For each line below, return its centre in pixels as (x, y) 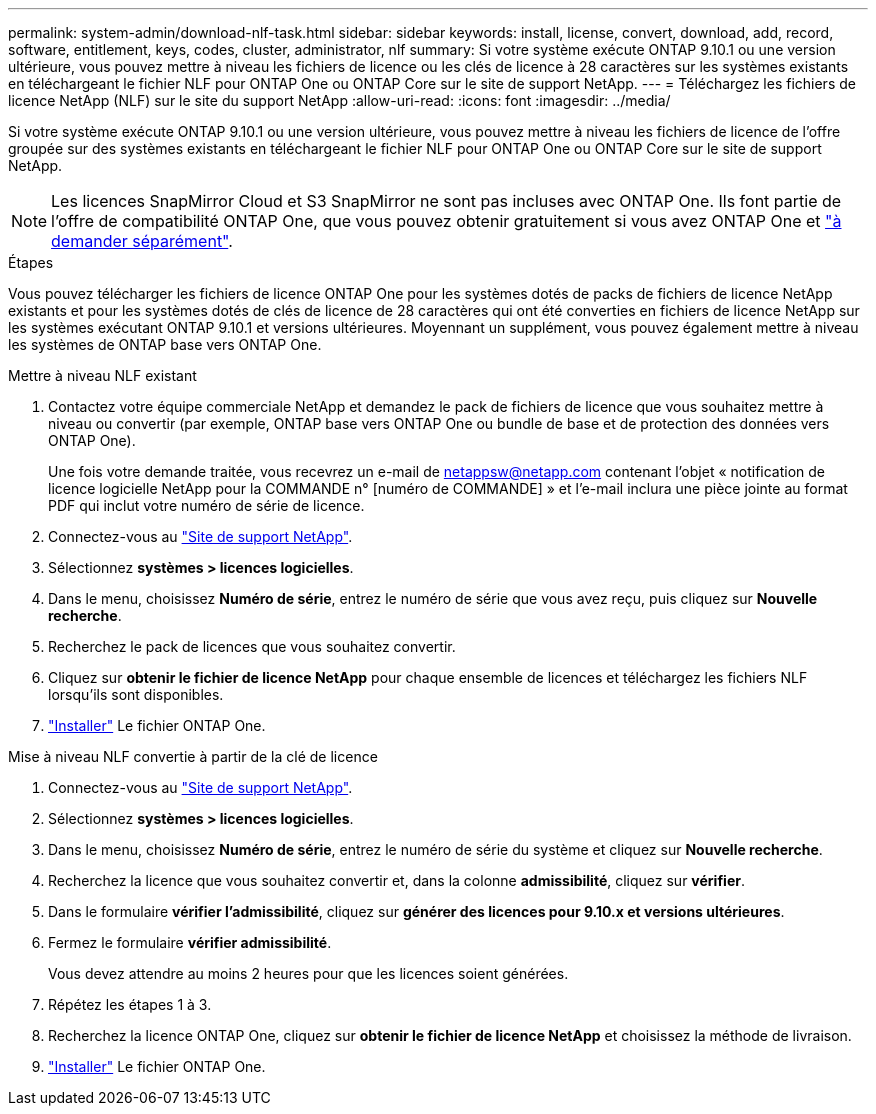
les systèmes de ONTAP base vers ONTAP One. (165, 344)
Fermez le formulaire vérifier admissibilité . (190, 942)
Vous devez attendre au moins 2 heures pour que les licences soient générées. (308, 973)
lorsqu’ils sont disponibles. (136, 694)
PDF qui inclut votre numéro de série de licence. (206, 505)
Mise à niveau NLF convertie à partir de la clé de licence (193, 756)
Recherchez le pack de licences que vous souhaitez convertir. (252, 646)
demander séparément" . (142, 241)
